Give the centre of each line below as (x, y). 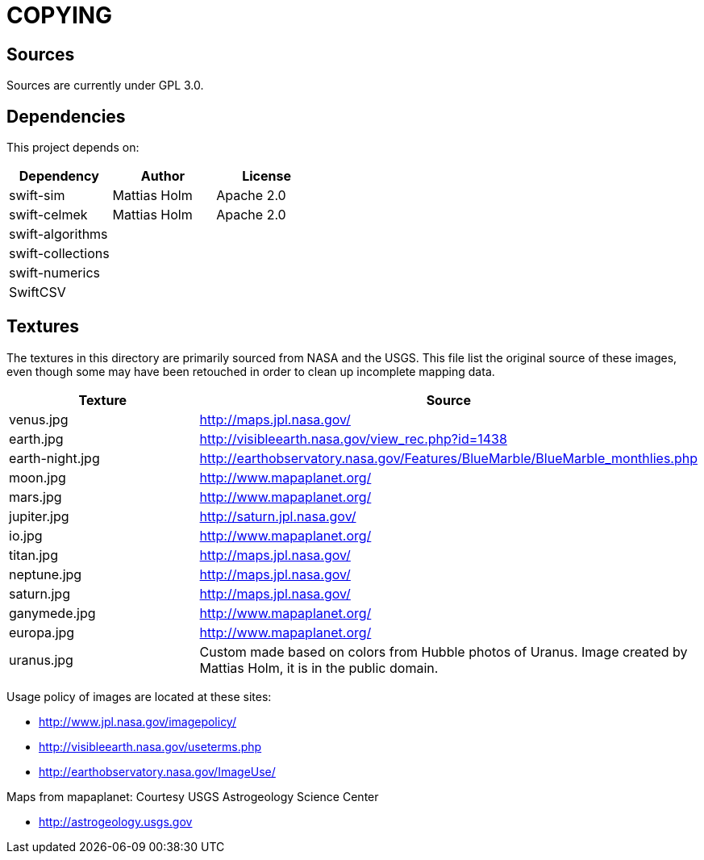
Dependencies (66, 116)
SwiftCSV (37, 292)
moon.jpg (37, 477)
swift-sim (37, 196)
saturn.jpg (40, 593)
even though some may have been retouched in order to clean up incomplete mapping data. (251, 371)
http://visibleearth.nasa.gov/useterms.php (150, 746)
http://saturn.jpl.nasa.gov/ (278, 516)
